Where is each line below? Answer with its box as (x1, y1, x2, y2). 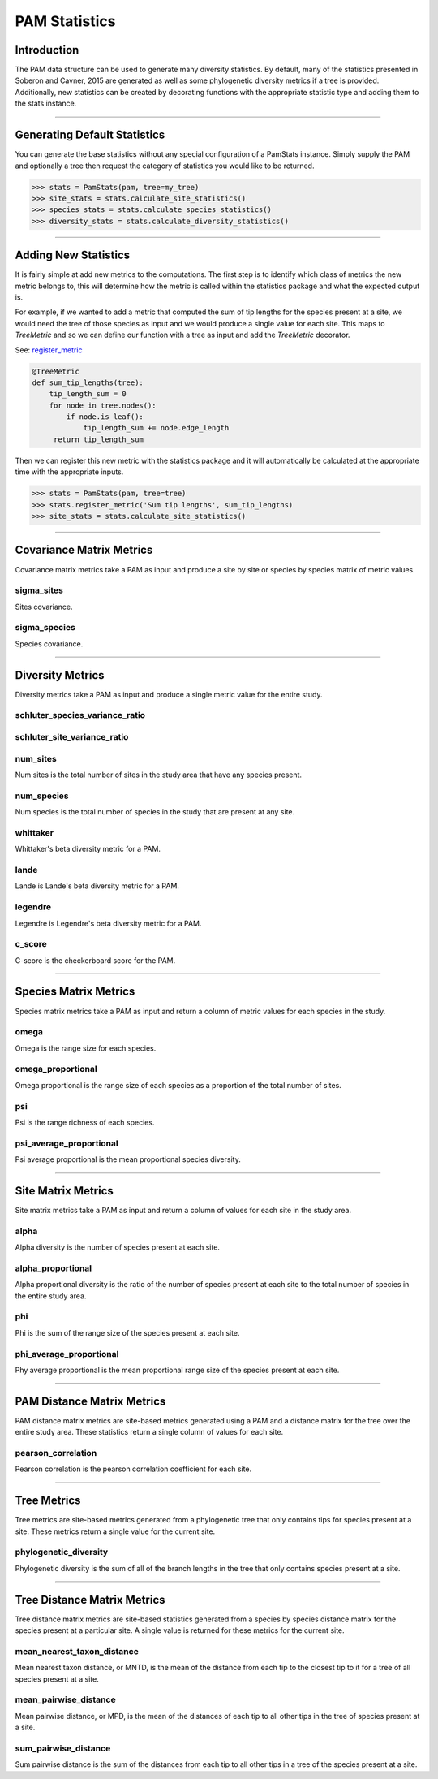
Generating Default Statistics (15, 128, 165, 142)
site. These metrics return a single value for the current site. (15, 1526, 216, 1536)
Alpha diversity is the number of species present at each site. (15, 1242, 221, 1252)
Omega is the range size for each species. (15, 1043, 157, 1053)
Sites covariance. (15, 602, 73, 611)
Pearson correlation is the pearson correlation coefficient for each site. (15, 1464, 252, 1474)
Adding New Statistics (15, 248, 131, 262)
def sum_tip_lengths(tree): (32, 378, 144, 387)
